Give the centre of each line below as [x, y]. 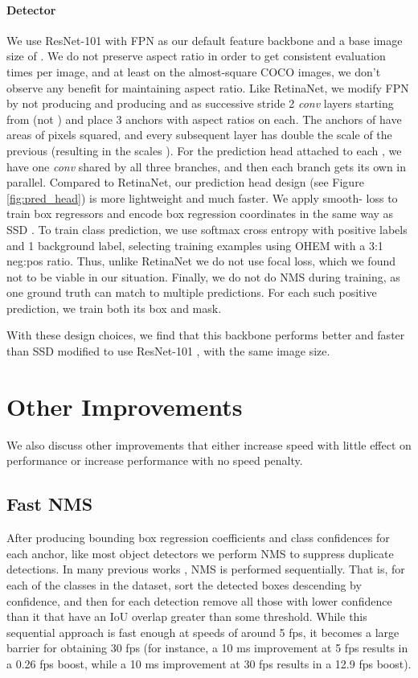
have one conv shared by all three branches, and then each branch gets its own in [207, 166]
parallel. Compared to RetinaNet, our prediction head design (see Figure [185, 182]
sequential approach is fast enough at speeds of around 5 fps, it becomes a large [203, 632]
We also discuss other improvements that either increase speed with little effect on [209, 444]
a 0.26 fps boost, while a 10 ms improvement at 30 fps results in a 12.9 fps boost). [209, 663]
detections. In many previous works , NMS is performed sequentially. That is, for [206, 569]
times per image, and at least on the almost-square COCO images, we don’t [194, 71]
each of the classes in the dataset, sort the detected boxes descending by [184, 584]
